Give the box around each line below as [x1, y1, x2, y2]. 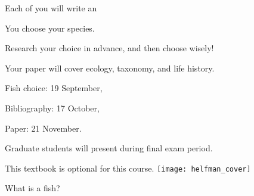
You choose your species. [5, 21, 95, 34]
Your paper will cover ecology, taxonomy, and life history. [5, 61, 215, 74]
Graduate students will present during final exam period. [5, 142, 213, 154]
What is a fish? [5, 182, 60, 194]
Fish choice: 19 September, [5, 82, 103, 94]
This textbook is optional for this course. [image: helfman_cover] [5, 161, 251, 174]
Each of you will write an [5, 2, 97, 14]
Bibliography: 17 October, [5, 101, 100, 114]
